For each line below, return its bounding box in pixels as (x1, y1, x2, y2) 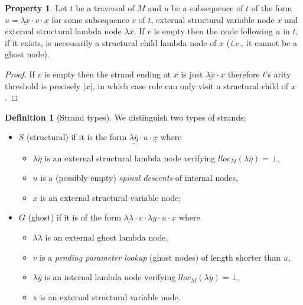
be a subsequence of (171, 2, 243, 14)
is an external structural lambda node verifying (44, 151, 216, 164)
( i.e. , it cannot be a (226, 36, 297, 48)
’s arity (265, 67, 291, 80)
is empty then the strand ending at (44, 67, 171, 80)
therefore (227, 67, 260, 80)
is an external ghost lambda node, (45, 231, 168, 243)
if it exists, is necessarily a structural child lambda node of (5, 36, 217, 48)
